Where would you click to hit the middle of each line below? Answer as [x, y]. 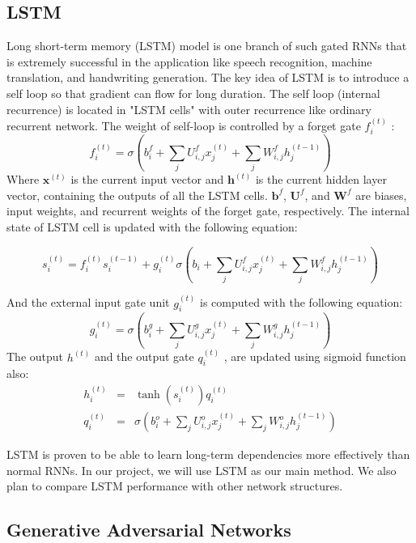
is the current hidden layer [321, 179]
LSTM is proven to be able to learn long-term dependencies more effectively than [208, 454]
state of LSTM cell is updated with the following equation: [152, 226]
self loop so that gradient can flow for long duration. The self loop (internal [193, 93]
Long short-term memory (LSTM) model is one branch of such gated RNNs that [207, 46]
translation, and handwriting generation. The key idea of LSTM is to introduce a [208, 77]
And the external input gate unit [88, 302]
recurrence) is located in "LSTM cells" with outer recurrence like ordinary [189, 109]
